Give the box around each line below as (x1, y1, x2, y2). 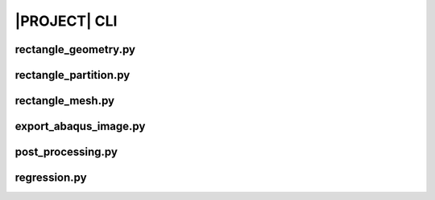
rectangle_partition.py (14, 68, 130, 82)
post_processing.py (14, 145, 118, 159)
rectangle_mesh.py (14, 94, 115, 108)
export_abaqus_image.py (14, 120, 146, 133)
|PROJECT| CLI (14, 12, 118, 30)
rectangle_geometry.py (14, 43, 136, 56)
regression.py (14, 171, 88, 185)
